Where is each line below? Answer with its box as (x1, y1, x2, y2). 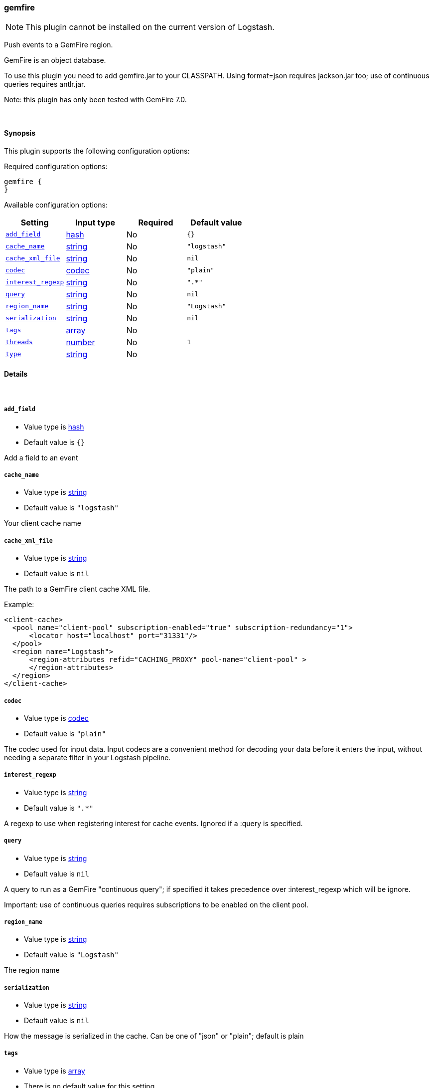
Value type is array (24, 1066, 85, 1075)
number (66, 337, 95, 347)
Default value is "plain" (24, 729, 106, 738)
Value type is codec (24, 713, 89, 722)
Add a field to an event (4, 453, 78, 462)
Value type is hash (24, 422, 84, 431)
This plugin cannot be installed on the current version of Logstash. (25, 22, 275, 32)
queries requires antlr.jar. (4, 80, 86, 89)
